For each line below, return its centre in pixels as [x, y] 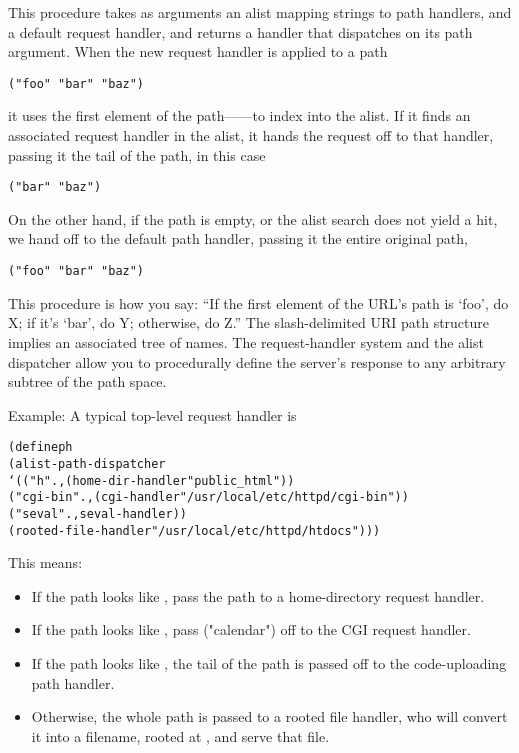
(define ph [40, 447]
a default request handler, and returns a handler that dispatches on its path [240, 31]
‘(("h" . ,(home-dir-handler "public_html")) [151, 480]
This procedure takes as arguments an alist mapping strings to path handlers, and [260, 12]
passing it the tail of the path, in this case [137, 154]
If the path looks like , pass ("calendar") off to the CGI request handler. [251, 629]
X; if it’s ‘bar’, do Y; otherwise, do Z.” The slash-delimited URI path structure [249, 322]
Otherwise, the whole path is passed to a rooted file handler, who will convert [269, 716]
